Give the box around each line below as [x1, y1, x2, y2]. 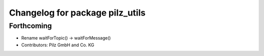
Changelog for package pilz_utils [9, 7, 146, 18]
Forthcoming [9, 21, 52, 30]
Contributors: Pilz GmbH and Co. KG [21, 42, 95, 48]
